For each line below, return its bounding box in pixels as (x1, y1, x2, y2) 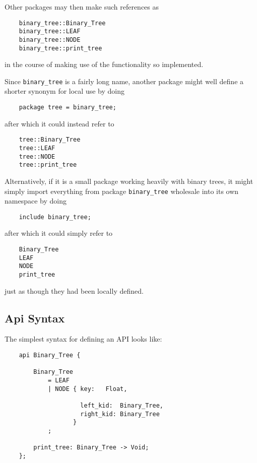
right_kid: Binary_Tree (80, 410, 160, 418)
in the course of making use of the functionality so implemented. (5, 59, 204, 70)
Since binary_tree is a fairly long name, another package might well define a (5, 76, 244, 86)
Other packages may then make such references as (5, 2, 159, 12)
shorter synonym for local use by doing (5, 86, 124, 96)
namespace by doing (5, 195, 67, 206)
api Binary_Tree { (19, 352, 81, 359)
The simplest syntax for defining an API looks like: (5, 334, 162, 344)
